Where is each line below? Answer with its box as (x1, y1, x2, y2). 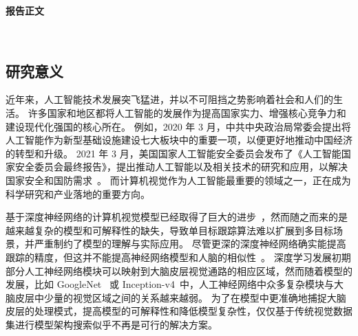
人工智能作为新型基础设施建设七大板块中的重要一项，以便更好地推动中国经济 (6, 133, 352, 147)
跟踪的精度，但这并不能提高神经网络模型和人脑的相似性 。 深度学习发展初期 (6, 249, 351, 264)
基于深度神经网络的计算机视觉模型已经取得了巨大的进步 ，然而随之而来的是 (6, 210, 348, 224)
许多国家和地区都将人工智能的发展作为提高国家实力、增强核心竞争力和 (28, 105, 346, 120)
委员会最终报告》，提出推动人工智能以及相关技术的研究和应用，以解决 (34, 159, 348, 174)
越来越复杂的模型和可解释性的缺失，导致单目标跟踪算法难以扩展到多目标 (6, 223, 333, 237)
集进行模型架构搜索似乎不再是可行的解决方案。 (6, 317, 218, 331)
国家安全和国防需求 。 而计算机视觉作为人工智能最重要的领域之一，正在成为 (6, 172, 351, 187)
